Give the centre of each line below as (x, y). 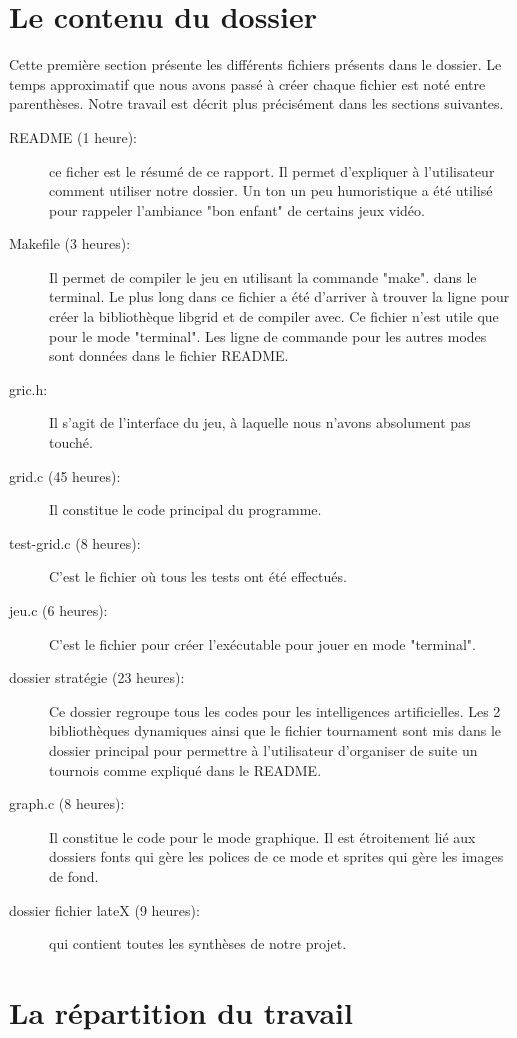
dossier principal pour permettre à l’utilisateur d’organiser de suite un (263, 749)
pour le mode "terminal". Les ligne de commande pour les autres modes (268, 335)
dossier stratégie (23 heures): (97, 677)
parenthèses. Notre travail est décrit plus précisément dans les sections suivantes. (256, 103)
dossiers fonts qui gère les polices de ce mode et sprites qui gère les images (276, 856)
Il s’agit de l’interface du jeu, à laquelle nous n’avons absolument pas (260, 422)
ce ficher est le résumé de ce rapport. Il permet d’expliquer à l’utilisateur (272, 170)
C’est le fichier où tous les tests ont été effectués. (198, 576)
